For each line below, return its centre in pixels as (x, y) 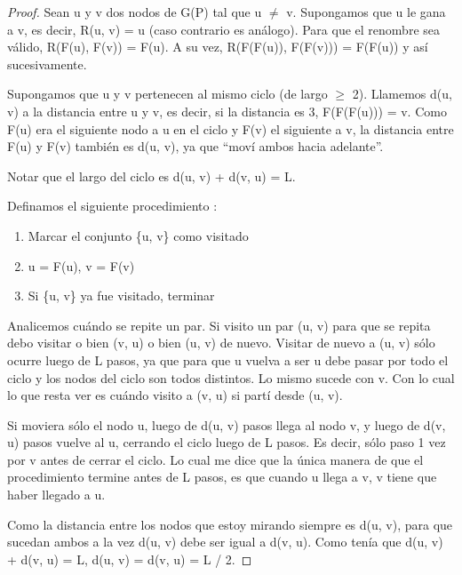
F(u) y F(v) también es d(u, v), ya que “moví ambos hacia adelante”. (195, 146)
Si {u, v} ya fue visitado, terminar (121, 295)
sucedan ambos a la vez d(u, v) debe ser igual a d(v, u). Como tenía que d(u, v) (225, 542)
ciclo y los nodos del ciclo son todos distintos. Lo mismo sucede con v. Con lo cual (231, 377)
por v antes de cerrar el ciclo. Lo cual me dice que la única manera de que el (215, 459)
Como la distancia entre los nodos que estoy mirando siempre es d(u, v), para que (230, 524)
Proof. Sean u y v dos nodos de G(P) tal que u (135, 12)
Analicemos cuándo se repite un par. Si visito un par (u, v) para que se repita (219, 325)
